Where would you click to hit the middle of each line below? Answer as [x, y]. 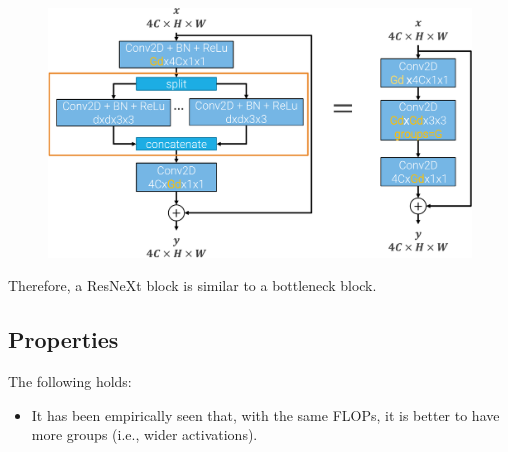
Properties [63, 339]
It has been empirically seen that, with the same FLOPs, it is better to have [265, 414]
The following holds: [70, 381]
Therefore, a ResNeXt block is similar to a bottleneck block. [192, 285]
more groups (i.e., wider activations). [144, 434]
